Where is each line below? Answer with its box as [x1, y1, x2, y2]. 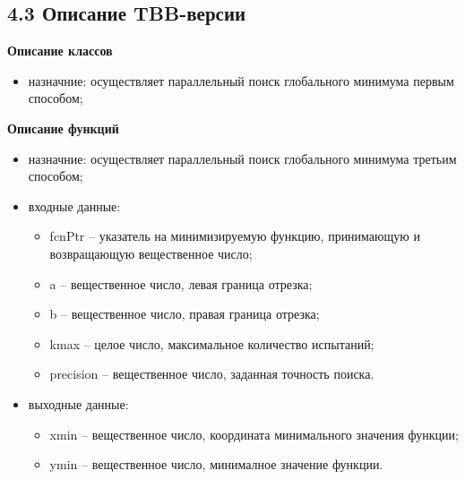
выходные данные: [28, 394, 129, 413]
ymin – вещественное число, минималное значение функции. [49, 455, 383, 474]
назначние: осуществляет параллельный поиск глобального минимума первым [28, 71, 454, 90]
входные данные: [28, 196, 121, 215]
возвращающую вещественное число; [49, 244, 253, 262]
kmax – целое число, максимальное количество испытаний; [49, 334, 375, 353]
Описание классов [7, 41, 113, 60]
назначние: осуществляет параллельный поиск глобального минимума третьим [28, 149, 457, 167]
